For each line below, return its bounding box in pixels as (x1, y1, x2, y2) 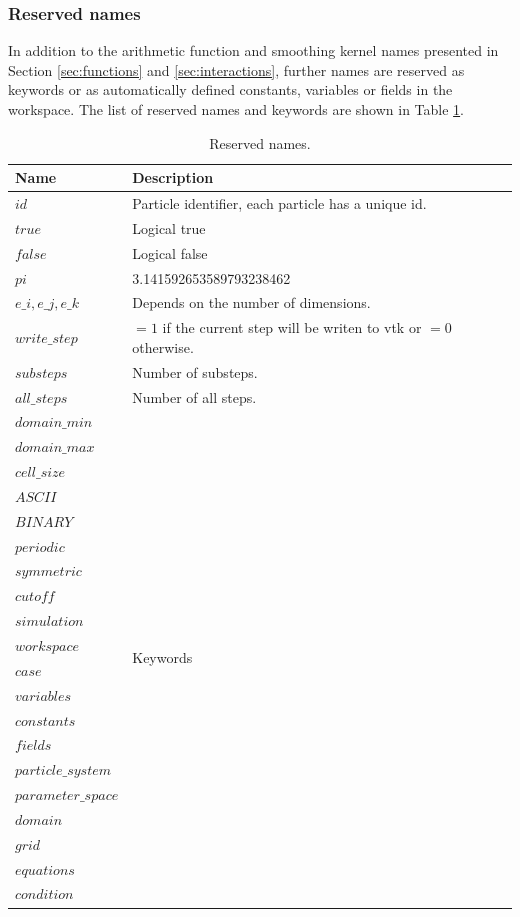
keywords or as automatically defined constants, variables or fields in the (8, 79, 453, 100)
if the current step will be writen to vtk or (162, 317, 422, 338)
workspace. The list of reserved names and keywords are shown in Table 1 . (8, 99, 465, 119)
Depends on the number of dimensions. (132, 292, 371, 313)
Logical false (132, 242, 208, 263)
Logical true (132, 217, 206, 238)
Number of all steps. (132, 386, 257, 407)
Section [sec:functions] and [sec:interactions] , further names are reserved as (8, 59, 465, 80)
